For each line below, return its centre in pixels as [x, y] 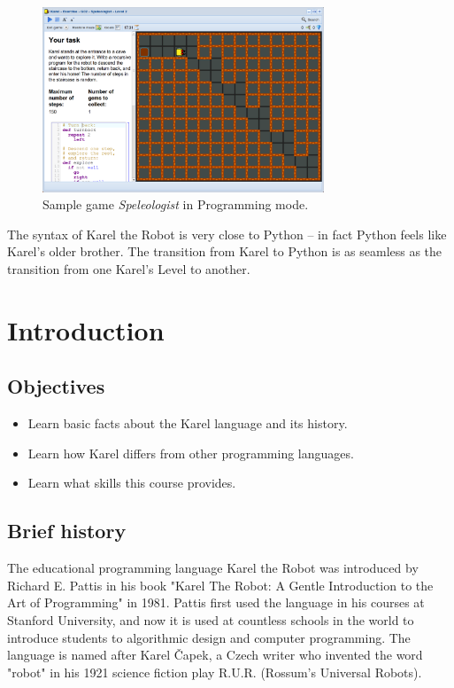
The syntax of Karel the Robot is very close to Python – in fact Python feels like [227, 234]
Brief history [67, 531]
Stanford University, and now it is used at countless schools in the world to [211, 620]
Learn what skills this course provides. [132, 483]
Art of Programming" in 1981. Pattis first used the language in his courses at [216, 602]
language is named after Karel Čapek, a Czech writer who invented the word [215, 655]
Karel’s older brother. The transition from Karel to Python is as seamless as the [225, 251]
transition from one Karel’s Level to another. [129, 269]
